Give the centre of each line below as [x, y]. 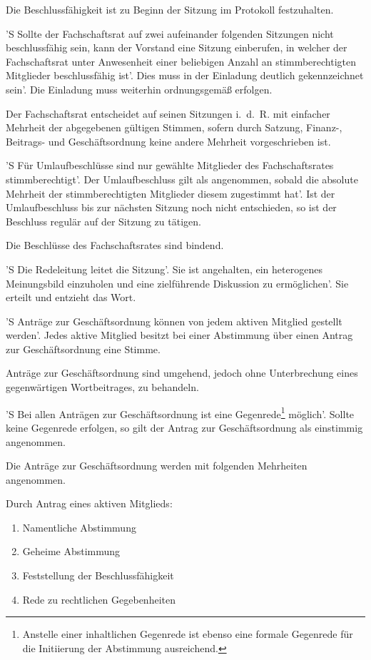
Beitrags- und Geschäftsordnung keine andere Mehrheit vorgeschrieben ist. [168, 141]
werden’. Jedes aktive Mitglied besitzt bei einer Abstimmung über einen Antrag [179, 335]
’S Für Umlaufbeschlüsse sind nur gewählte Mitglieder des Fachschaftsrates [170, 165]
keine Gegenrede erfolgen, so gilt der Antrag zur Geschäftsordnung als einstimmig [184, 427]
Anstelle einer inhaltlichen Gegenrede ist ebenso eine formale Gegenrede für [188, 634]
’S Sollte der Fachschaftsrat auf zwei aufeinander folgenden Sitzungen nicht [170, 33]
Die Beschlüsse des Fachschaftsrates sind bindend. [115, 245]
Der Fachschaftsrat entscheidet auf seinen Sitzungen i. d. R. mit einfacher [168, 113]
